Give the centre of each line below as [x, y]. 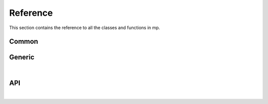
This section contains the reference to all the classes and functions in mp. [85, 28]
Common [24, 42]
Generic [22, 57]
